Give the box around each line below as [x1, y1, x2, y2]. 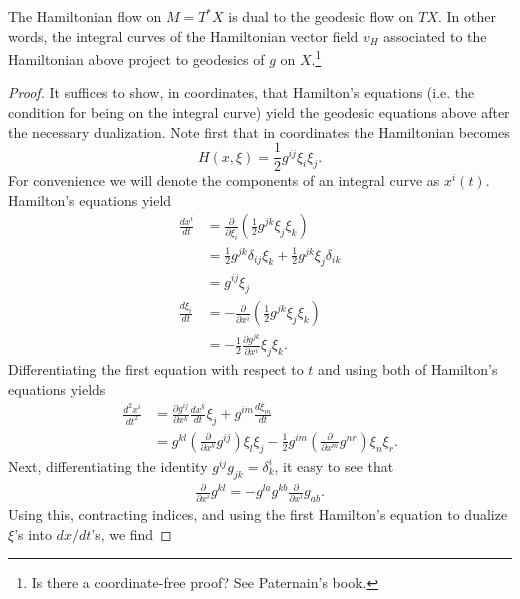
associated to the [383, 25, 487, 46]
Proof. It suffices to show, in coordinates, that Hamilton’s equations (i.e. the [8, 82, 475, 103]
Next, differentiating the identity [8, 455, 208, 476]
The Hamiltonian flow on [8, 6, 162, 26]
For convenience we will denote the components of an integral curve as [8, 170, 440, 191]
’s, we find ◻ [91, 523, 172, 544]
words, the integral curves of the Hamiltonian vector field [8, 25, 359, 46]
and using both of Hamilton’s [318, 359, 498, 380]
